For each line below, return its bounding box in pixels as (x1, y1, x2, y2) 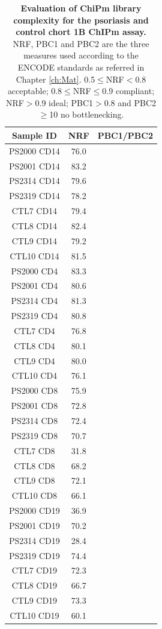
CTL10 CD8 (11, 489, 58, 502)
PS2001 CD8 (11, 399, 58, 412)
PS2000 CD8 (11, 384, 58, 397)
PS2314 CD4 (11, 294, 58, 307)
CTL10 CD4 (11, 369, 58, 382)
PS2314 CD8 (11, 414, 58, 426)
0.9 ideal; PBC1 (35, 96, 94, 109)
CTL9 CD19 (11, 594, 58, 607)
